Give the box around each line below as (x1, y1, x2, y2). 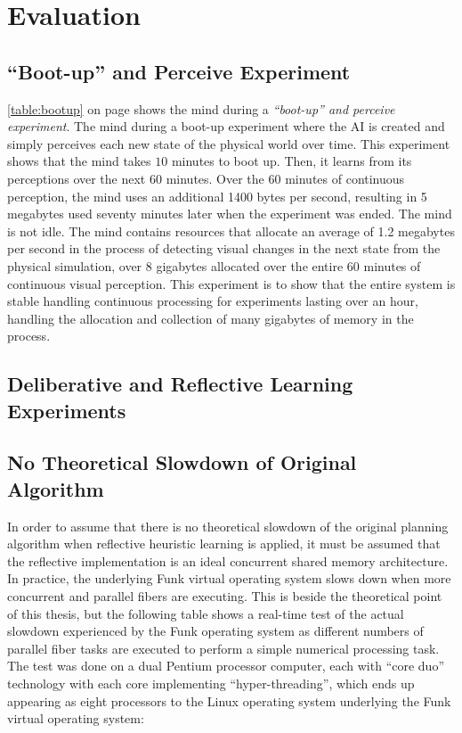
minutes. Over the (166, 169, 264, 187)
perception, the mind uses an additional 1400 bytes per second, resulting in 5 (7, 186, 427, 205)
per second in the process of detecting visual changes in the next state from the (7, 239, 441, 258)
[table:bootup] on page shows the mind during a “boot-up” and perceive (7, 99, 395, 118)
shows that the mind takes (7, 152, 151, 170)
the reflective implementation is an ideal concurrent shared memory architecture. (7, 551, 449, 570)
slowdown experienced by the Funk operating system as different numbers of (7, 622, 424, 640)
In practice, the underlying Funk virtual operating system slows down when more (7, 569, 451, 588)
